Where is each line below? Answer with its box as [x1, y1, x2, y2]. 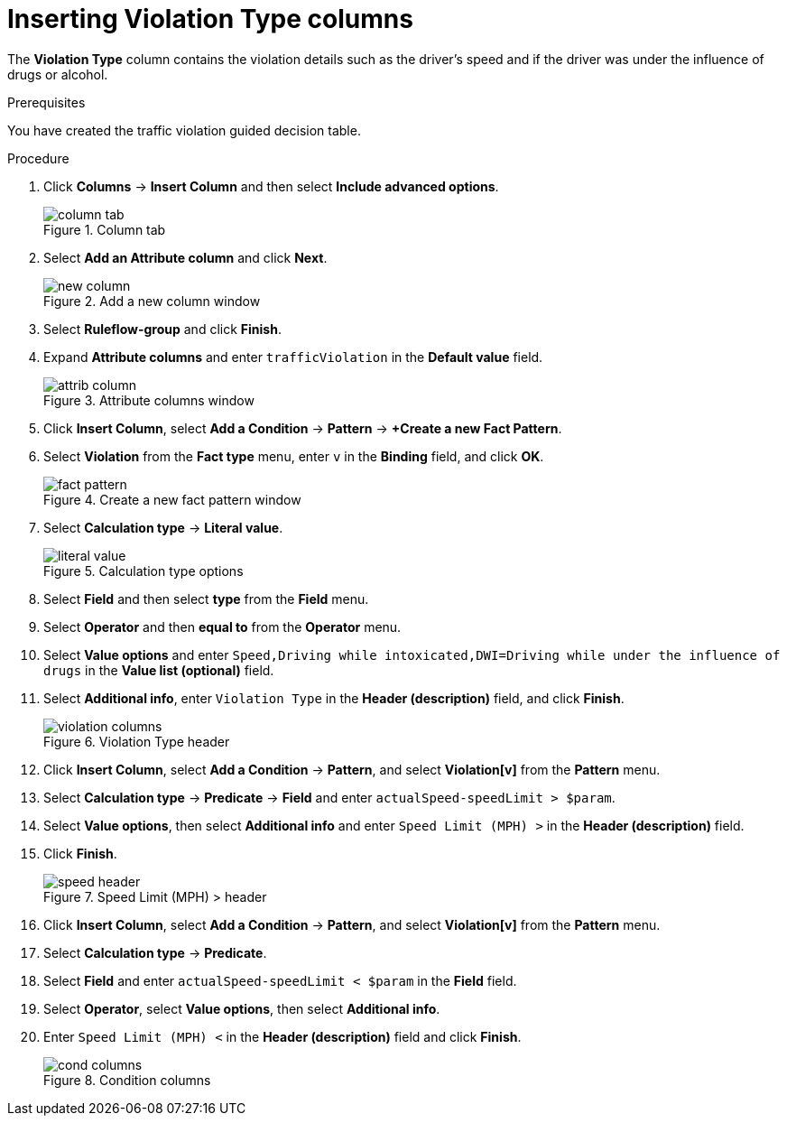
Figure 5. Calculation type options [43, 562, 244, 579]
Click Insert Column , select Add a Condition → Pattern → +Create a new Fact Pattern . [43, 420, 562, 436]
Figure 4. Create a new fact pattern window [43, 491, 301, 507]
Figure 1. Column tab [43, 221, 166, 237]
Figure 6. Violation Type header [43, 733, 230, 749]
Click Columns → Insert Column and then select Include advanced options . [43, 178, 499, 194]
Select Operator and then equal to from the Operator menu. [43, 618, 402, 635]
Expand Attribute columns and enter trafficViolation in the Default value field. [43, 348, 543, 365]
